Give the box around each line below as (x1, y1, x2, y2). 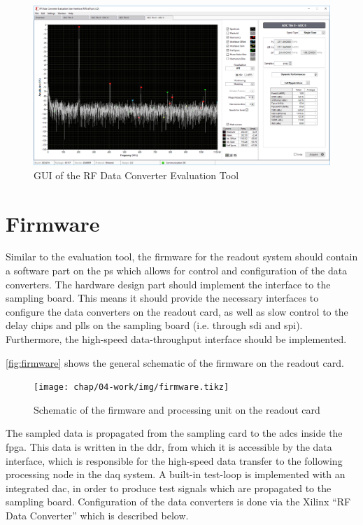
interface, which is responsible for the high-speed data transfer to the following (6, 453, 343, 468)
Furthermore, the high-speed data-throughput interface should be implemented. (6, 332, 347, 346)
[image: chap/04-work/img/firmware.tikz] (34, 382, 229, 393)
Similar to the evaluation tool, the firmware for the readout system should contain (6, 249, 358, 264)
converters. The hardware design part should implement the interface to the (6, 276, 331, 291)
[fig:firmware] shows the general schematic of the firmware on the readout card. (6, 355, 344, 370)
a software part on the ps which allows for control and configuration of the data (6, 263, 348, 278)
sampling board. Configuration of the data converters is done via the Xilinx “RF (6, 494, 351, 509)
